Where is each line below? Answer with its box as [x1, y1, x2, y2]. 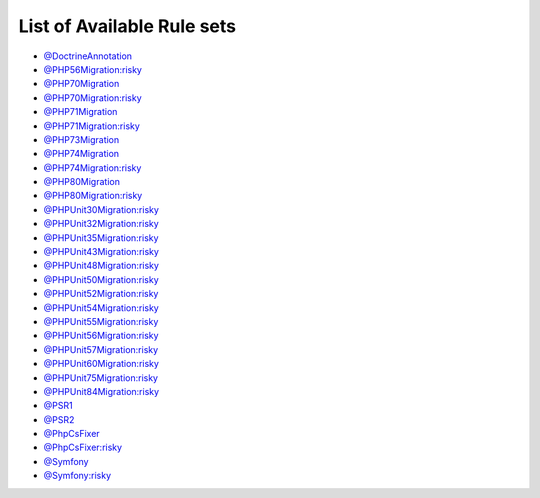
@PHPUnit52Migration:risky [43, 288, 159, 300]
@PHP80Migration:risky [43, 190, 143, 202]
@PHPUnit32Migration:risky [43, 218, 159, 230]
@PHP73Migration [43, 133, 120, 145]
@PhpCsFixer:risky [43, 441, 123, 454]
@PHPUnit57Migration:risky [43, 343, 159, 355]
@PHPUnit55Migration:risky [43, 315, 159, 327]
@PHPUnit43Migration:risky [43, 246, 160, 258]
